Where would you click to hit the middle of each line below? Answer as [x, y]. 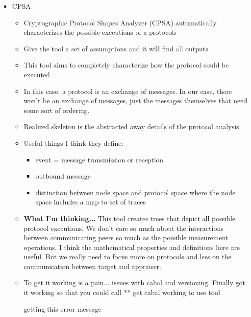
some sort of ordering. [57, 110]
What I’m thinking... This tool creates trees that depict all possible [130, 218]
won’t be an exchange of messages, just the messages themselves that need [136, 101]
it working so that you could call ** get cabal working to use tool [122, 292]
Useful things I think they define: [74, 143]
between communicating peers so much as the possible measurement [126, 238]
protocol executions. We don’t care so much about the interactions [124, 228]
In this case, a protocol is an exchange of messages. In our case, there [128, 91]
